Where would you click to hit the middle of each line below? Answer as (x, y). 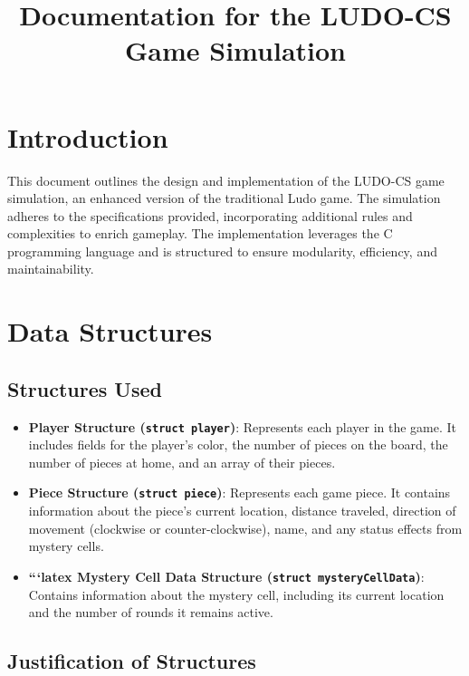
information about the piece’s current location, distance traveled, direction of (242, 511)
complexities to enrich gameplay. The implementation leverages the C (200, 233)
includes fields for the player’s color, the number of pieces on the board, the (238, 444)
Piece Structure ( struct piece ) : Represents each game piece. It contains (239, 493)
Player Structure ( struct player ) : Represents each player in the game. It (243, 426)
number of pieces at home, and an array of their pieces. (182, 462)
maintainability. (51, 269)
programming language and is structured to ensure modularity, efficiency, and (222, 251)
